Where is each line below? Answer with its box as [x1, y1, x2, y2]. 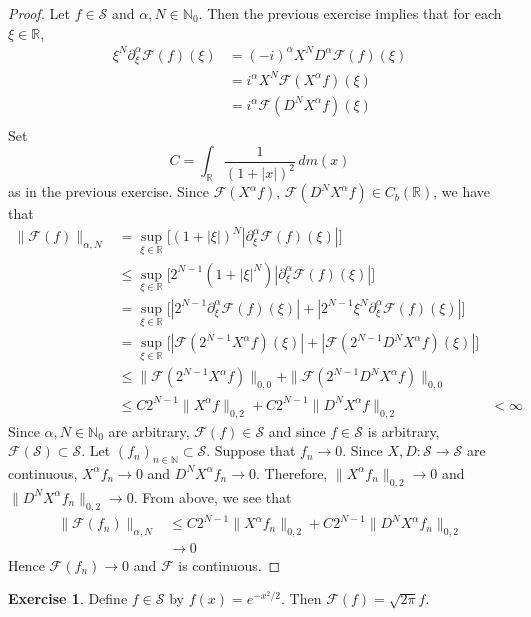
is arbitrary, [367, 420, 440, 441]
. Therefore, [256, 462, 328, 483]
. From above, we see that [133, 486, 292, 507]
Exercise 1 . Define [8, 588, 128, 609]
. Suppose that [206, 440, 296, 461]
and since [268, 420, 326, 441]
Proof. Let [8, 3, 70, 23]
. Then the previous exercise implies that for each [198, 3, 502, 23]
